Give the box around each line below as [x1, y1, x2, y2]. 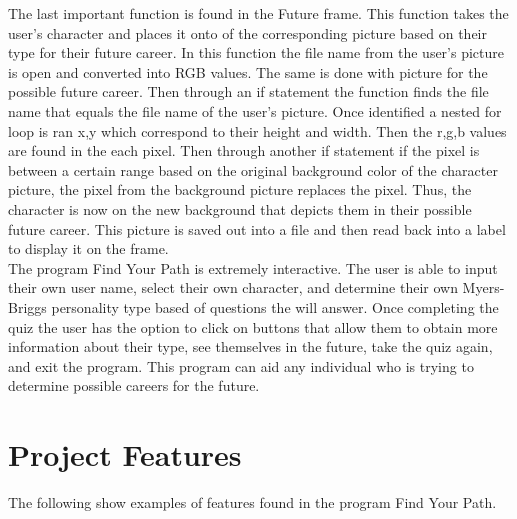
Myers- [462, 277, 505, 298]
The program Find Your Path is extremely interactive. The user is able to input [8, 257, 498, 278]
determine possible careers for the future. [8, 375, 260, 396]
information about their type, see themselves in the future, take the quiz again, [8, 336, 493, 357]
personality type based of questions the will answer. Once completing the [51, 296, 499, 317]
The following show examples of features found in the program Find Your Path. [8, 492, 497, 512]
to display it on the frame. [8, 238, 169, 259]
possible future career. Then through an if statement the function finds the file [8, 81, 489, 102]
